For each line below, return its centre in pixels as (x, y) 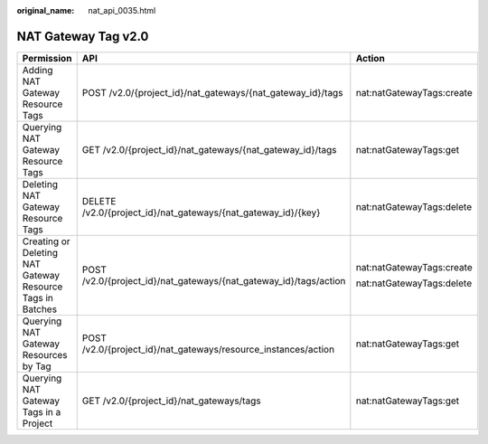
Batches (40, 309)
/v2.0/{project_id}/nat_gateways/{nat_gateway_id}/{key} (201, 213)
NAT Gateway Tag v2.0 (83, 36)
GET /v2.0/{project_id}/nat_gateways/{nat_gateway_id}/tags (210, 149)
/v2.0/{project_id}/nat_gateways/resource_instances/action (208, 349)
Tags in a (42, 411)
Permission (47, 58)
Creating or (47, 241)
